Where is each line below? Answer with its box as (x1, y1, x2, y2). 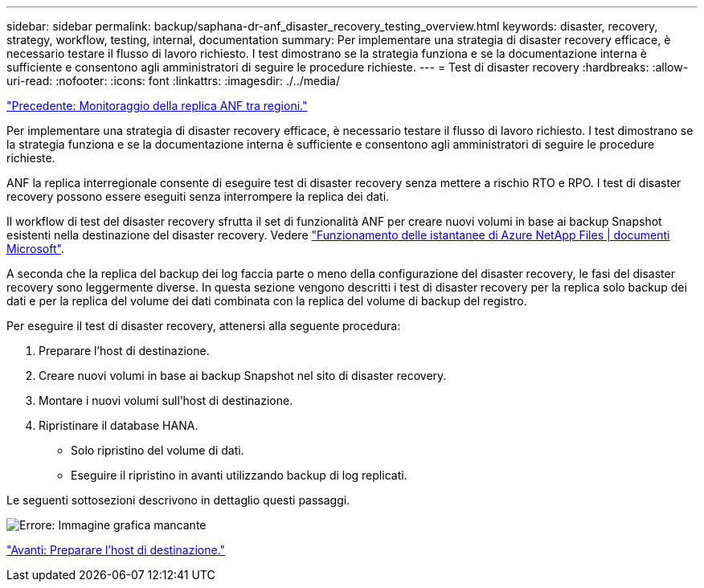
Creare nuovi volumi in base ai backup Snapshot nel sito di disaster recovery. (39, 369, 447, 382)
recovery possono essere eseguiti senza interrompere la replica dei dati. (6, 190, 390, 203)
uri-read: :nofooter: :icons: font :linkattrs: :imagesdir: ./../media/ (6, 74, 341, 88)
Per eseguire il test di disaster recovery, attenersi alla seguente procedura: (6, 319, 401, 333)
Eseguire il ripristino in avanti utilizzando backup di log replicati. (71, 468, 407, 482)
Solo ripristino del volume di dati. (71, 443, 244, 457)
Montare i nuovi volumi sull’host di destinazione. (39, 394, 293, 407)
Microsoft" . (6, 242, 64, 255)
